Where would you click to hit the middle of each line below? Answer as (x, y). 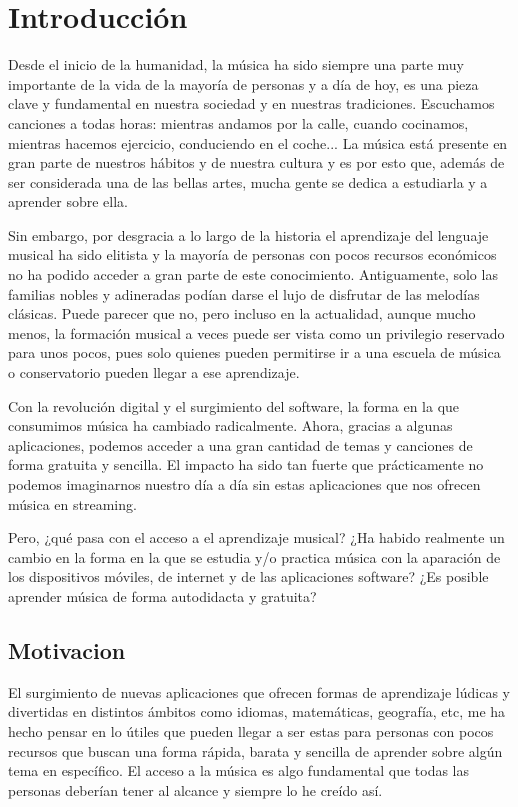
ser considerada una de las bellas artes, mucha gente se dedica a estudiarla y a (248, 181)
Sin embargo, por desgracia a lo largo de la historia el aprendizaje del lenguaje (248, 234)
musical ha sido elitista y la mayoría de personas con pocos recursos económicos (252, 254)
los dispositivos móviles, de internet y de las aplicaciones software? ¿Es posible (248, 576)
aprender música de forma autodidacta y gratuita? (162, 595)
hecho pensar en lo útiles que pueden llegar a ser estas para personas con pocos (251, 730)
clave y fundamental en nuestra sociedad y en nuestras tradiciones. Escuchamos (251, 103)
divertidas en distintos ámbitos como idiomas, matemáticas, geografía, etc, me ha (257, 711)
